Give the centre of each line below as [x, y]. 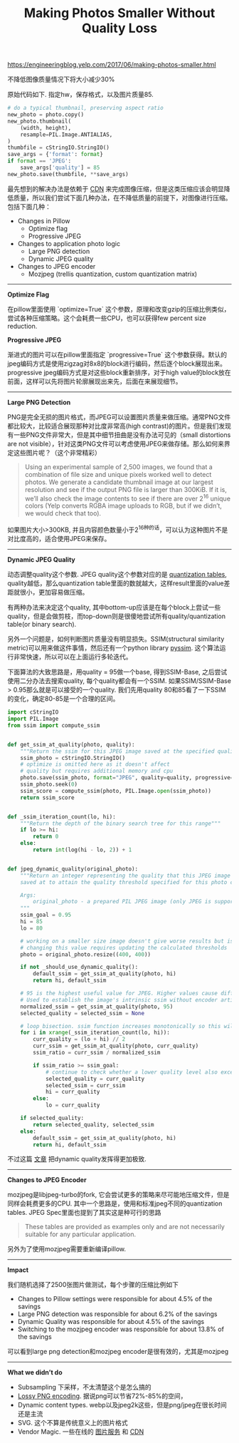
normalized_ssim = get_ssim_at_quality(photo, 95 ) [97, 1007]
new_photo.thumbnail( [39, 121]
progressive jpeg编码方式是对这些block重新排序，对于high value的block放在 [119, 372]
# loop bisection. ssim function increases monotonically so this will [128, 1026]
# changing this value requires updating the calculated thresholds [124, 948]
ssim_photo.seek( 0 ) [49, 784]
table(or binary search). [42, 625]
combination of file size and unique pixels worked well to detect [118, 474]
